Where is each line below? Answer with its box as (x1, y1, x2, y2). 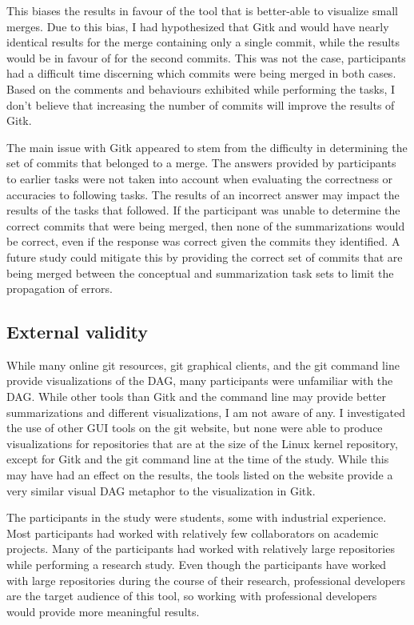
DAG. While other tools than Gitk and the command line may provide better (6, 388, 387, 405)
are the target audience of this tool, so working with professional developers (6, 587, 377, 604)
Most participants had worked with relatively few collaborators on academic (6, 524, 379, 541)
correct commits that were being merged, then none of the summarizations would (6, 217, 405, 234)
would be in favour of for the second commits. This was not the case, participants (6, 49, 406, 66)
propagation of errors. (6, 280, 113, 297)
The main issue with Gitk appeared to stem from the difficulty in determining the (6, 138, 408, 155)
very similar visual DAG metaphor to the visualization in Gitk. (6, 482, 316, 499)
